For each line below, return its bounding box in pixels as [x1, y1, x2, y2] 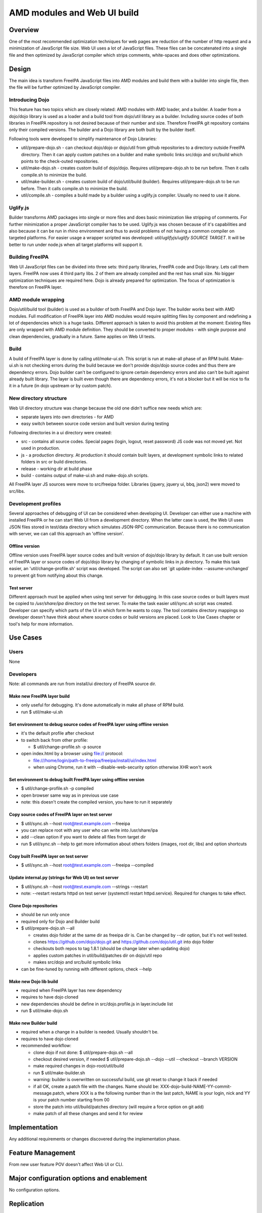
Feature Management [9, 1148, 76, 1157]
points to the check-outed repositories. [21, 158, 99, 164]
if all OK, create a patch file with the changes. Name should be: [33, 1083, 160, 1089]
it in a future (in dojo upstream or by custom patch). [9, 383, 113, 389]
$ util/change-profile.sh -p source [33, 744, 101, 750]
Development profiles [9, 500, 62, 507]
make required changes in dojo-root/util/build [33, 1063, 124, 1069]
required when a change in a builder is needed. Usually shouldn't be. [21, 1029, 159, 1035]
